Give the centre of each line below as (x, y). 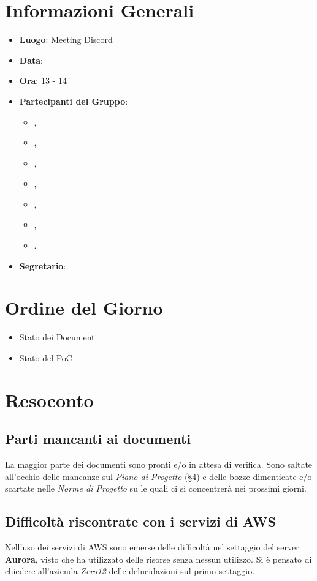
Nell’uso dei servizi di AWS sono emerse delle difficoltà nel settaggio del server (152, 547)
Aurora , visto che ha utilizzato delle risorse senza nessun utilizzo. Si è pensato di (158, 559)
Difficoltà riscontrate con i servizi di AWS (140, 521)
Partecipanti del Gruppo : (74, 101)
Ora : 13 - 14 (43, 81)
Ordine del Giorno (84, 308)
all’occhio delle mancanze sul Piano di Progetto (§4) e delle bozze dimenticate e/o (158, 476)
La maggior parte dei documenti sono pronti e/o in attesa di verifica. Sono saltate (159, 464)
